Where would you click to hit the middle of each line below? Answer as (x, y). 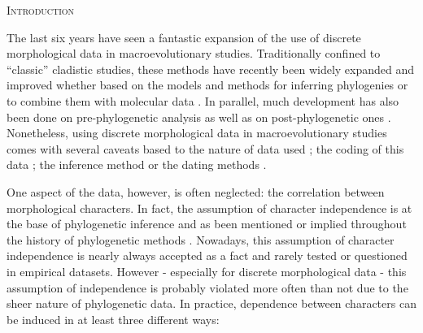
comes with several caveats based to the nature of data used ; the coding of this (205, 148)
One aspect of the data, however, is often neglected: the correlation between (196, 191)
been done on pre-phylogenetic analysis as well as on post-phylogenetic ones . (199, 117)
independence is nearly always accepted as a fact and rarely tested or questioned (207, 255)
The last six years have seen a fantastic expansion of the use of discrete (184, 37)
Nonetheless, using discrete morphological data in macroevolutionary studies (197, 133)
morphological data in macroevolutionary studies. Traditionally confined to (194, 53)
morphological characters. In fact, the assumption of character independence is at (209, 208)
